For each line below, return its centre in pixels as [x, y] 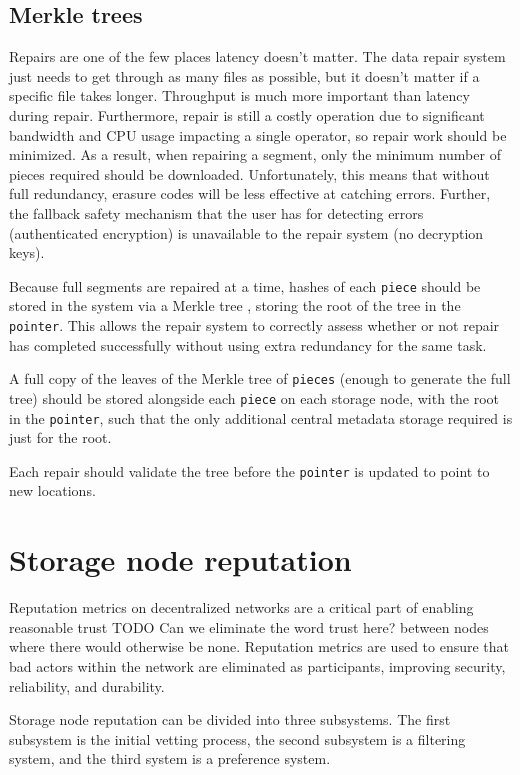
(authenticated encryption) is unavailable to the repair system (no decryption [246, 232]
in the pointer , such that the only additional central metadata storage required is [261, 417]
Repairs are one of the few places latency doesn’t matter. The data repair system [257, 56]
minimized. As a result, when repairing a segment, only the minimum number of [255, 154]
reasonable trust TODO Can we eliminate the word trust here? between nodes [249, 626]
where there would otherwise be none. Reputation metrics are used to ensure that [259, 646]
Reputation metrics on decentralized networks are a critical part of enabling [241, 607]
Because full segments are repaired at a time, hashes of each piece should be [245, 285]
